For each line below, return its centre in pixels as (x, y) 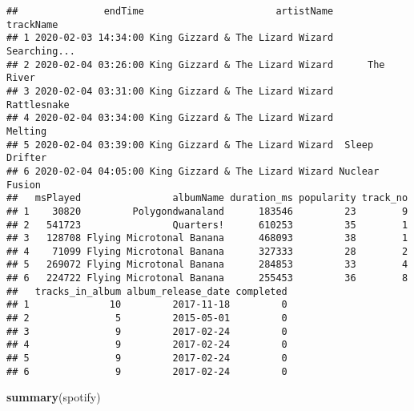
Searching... (41, 51)
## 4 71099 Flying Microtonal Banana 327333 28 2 (207, 251)
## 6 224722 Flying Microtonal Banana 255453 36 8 (207, 278)
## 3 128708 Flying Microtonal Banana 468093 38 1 (207, 238)
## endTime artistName (170, 11)
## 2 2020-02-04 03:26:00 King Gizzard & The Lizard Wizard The (196, 64)
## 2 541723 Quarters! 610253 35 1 (207, 225)
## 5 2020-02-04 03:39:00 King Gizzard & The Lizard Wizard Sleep (190, 145)
